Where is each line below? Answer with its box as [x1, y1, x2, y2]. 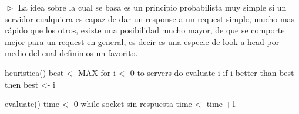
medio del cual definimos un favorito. [5, 47, 138, 59]
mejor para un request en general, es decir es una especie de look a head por [5, 35, 280, 47]
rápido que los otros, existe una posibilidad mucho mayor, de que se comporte [5, 24, 285, 36]
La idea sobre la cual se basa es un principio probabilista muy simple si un [18, 1, 287, 13]
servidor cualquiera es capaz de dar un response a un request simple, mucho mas [5, 12, 295, 25]
